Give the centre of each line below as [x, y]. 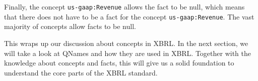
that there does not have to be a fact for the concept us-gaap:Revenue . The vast [129, 16]
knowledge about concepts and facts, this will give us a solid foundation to [119, 63]
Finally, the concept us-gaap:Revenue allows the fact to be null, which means [124, 6]
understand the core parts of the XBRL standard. [81, 72]
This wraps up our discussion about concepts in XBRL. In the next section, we [126, 43]
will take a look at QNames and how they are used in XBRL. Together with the [127, 53]
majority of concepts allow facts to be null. [70, 26]
